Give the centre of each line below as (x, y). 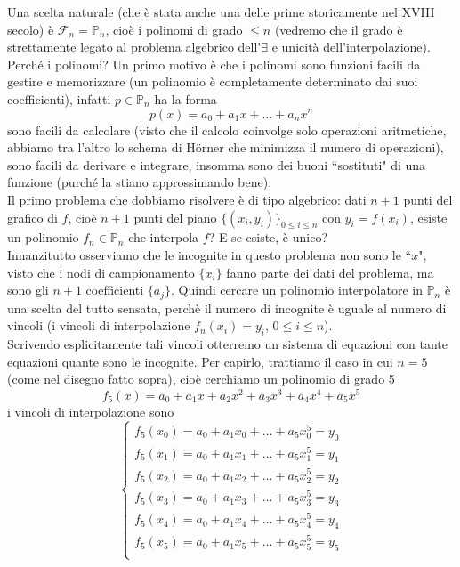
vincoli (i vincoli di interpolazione (99, 325)
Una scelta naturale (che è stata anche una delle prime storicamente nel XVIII (221, 12)
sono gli (28, 290)
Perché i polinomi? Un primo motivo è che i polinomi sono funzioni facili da (214, 64)
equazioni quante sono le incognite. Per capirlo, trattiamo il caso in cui (200, 361)
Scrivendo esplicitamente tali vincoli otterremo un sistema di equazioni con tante (227, 343)
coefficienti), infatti (59, 98)
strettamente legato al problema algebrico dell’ (134, 47)
